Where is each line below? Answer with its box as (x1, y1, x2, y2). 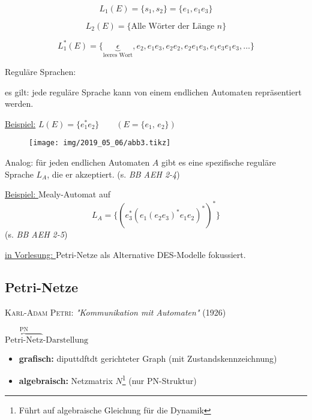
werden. (5, 97, 34, 110)
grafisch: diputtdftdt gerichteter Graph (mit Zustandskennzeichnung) (19, 352, 277, 364)
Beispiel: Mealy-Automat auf (5, 188, 111, 200)
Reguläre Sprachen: (5, 65, 76, 77)
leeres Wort (103, 52, 133, 59)
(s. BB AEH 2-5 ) (5, 228, 68, 241)
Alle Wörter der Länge (131, 22, 215, 31)
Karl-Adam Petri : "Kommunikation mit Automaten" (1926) (5, 305, 226, 318)
